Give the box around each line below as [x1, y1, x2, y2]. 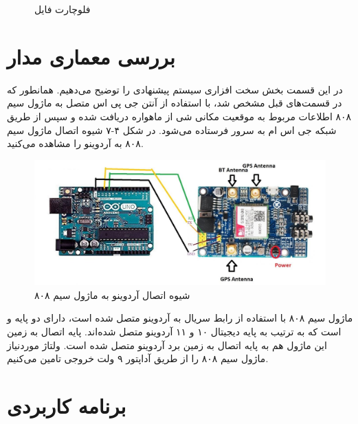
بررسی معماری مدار [7, 42, 175, 70]
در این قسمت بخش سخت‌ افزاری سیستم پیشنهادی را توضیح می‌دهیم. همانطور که [7, 82, 343, 96]
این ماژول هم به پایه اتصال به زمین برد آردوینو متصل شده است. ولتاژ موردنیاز [7, 337, 327, 352]
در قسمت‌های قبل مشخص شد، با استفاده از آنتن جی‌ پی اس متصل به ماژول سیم [7, 96, 342, 110]
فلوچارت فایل [34, 2, 91, 16]
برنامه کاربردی [7, 392, 126, 420]
